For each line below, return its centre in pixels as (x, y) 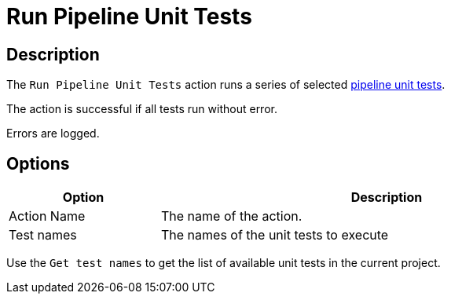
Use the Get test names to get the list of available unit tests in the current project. (224, 263)
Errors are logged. (53, 134)
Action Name (47, 216)
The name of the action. (232, 216)
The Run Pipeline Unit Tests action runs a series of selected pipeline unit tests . (226, 85)
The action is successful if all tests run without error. (142, 109)
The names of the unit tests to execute (275, 235)
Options (38, 163)
